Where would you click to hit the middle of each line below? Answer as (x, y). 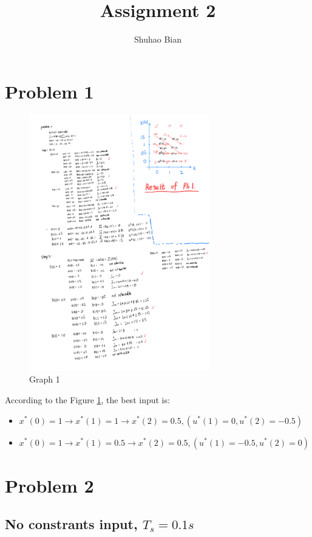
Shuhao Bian (158, 39)
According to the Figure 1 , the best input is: (87, 399)
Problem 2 (49, 485)
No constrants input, (71, 524)
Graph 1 (45, 379)
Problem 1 (49, 91)
